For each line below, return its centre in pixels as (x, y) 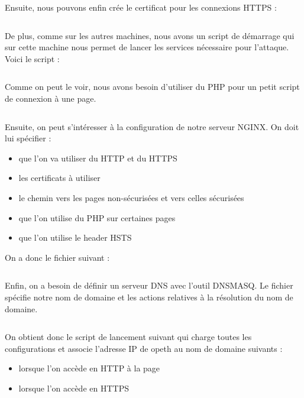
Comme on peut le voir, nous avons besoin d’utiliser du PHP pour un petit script (152, 87)
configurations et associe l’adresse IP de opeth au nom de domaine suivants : (144, 348)
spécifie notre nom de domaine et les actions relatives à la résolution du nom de (149, 297)
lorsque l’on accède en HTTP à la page (89, 368)
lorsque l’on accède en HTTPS (74, 388)
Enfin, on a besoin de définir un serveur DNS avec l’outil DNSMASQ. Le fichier (149, 285)
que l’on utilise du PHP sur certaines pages (97, 217)
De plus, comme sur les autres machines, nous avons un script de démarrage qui (150, 35)
